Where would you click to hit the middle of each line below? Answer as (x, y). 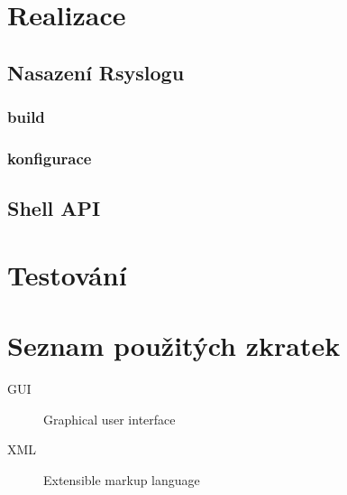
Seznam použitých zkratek (174, 346)
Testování (67, 274)
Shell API (54, 208)
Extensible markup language (122, 479)
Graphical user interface (110, 419)
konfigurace (50, 158)
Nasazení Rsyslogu (96, 72)
